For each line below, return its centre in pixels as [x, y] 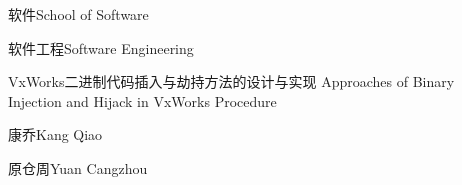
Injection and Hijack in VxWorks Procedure [142, 100]
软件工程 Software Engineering [101, 47]
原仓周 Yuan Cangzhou [78, 167]
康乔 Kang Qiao [55, 134]
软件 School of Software [78, 14]
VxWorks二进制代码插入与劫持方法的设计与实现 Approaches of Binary [231, 81]
